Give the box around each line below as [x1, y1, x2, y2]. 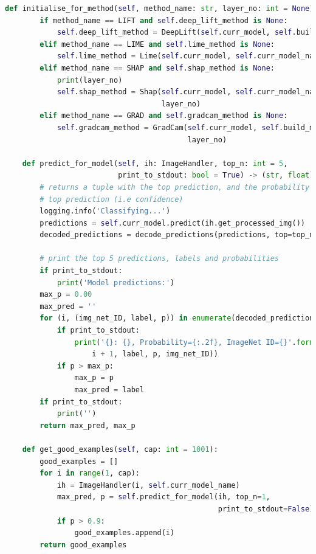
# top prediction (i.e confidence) [39, 195, 184, 204]
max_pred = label [74, 386, 145, 394]
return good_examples [39, 540, 127, 549]
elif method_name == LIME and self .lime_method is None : [39, 40, 275, 49]
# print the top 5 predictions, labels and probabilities [39, 254, 280, 263]
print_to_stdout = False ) [218, 504, 314, 513]
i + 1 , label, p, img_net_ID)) [92, 350, 218, 359]
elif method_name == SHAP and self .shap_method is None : [39, 63, 275, 72]
